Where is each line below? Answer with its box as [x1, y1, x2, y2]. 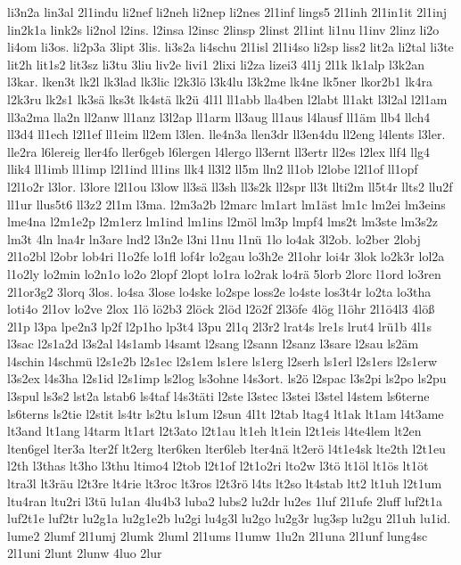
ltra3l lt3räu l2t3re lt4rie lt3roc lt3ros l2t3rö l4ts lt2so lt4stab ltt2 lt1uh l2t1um [7, 474, 442, 493]
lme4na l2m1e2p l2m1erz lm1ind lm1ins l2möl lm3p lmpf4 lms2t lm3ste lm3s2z [7, 212, 438, 231]
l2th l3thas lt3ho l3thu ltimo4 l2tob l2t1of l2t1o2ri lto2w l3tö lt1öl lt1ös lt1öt [7, 456, 429, 475]
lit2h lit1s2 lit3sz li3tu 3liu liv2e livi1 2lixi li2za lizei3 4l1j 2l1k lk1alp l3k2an [7, 54, 425, 73]
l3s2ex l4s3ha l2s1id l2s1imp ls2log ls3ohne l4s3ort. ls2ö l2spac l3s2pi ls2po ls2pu [7, 369, 447, 388]
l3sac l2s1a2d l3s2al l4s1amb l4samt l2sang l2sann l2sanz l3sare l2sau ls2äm [7, 334, 419, 353]
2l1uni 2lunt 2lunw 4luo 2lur [7, 544, 162, 562]
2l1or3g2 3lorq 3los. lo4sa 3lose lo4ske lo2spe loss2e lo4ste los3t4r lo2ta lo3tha [7, 282, 432, 300]
